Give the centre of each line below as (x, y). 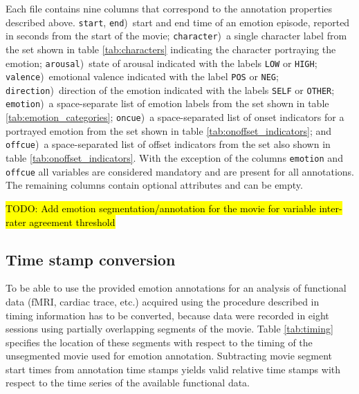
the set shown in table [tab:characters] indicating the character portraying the (171, 49)
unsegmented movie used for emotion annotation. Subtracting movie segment (169, 356)
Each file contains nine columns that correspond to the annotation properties (169, 8)
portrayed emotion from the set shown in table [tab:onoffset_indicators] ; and (169, 130)
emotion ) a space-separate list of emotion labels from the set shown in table (167, 103)
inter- (331, 208)
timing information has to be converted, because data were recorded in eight (167, 315)
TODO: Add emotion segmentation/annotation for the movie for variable (161, 208)
